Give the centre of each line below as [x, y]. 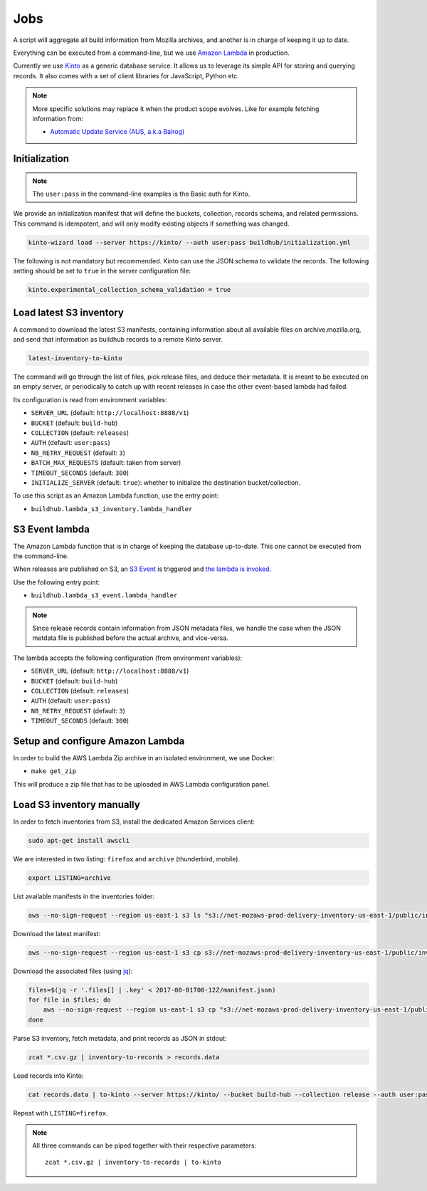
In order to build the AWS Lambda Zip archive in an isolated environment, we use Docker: [144, 758]
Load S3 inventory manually [77, 804]
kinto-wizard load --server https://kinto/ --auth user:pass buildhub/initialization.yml [190, 242]
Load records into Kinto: [48, 1076]
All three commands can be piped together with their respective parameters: [144, 1145]
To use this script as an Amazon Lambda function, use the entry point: [116, 495]
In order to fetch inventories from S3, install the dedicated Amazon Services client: [134, 822]
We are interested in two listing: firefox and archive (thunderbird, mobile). [127, 859]
